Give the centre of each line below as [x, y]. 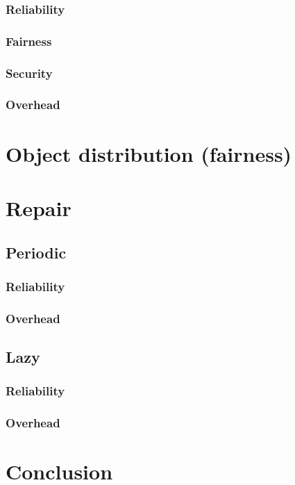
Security [29, 73]
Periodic [36, 252]
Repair [39, 207]
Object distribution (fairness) [149, 153]
